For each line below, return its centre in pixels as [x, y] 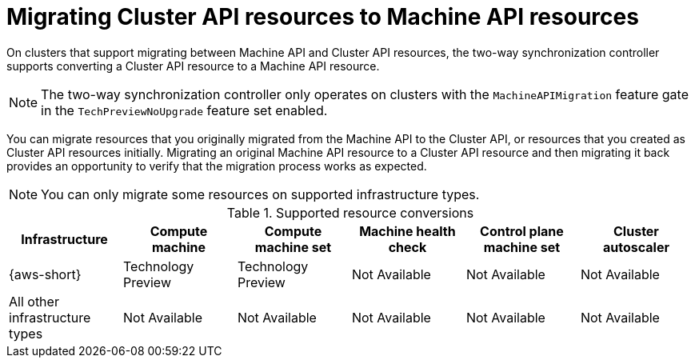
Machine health [407, 231]
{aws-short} [45, 274]
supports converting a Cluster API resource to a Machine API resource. [193, 66]
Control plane [522, 231]
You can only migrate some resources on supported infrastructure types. [260, 194]
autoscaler [636, 247]
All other [34, 301]
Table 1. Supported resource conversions [350, 212]
